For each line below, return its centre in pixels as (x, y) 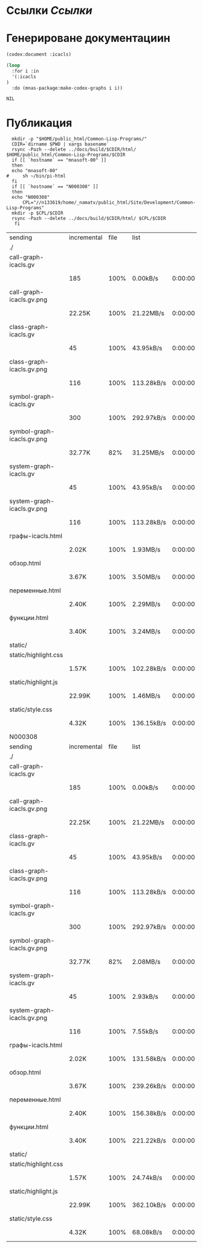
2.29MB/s (146, 604)
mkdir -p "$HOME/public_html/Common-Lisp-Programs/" (79, 139)
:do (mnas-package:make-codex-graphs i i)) (67, 88)
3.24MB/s (146, 632)
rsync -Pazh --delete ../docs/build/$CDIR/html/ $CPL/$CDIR (89, 219)
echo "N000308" (31, 198)
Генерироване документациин (88, 38)
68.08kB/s (147, 1232)
